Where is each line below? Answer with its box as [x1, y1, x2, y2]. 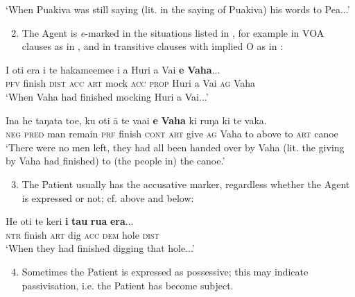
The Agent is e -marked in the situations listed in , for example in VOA [21, 25, 324, 40]
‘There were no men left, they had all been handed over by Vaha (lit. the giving [6, 139, 345, 154]
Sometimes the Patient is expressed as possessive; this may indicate [21, 264, 309, 278]
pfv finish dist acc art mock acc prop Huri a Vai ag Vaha [6, 76, 256, 90]
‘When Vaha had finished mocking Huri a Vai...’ [6, 89, 209, 103]
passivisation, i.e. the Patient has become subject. [21, 278, 234, 292]
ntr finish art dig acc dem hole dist [6, 227, 159, 241]
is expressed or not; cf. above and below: [21, 190, 194, 205]
